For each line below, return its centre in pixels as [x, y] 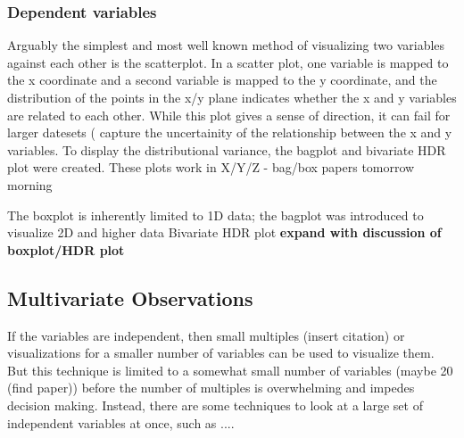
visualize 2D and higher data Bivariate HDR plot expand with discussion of [224, 232]
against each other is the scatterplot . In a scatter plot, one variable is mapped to [228, 62]
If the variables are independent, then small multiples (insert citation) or [206, 335]
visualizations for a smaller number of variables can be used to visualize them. [221, 353]
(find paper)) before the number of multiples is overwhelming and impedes [211, 388]
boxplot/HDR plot [66, 249]
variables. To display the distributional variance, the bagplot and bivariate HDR [227, 149]
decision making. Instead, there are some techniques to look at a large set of [215, 405]
